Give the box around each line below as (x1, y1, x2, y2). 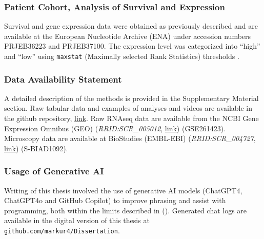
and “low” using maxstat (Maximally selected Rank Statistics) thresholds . (4, 51, 239, 61)
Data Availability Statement (4, 72, 122, 85)
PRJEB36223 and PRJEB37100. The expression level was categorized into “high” (4, 41, 260, 51)
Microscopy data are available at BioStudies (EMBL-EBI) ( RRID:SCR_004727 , (4, 133, 256, 144)
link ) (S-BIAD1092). (4, 143, 68, 153)
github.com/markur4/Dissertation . (4, 225, 120, 236)
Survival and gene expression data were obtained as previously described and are (4, 21, 258, 31)
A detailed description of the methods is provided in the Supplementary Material (4, 92, 259, 103)
